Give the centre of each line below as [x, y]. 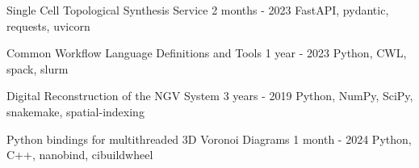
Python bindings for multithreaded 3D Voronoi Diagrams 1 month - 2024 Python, [209, 139]
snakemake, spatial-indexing [75, 111]
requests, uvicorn [48, 25]
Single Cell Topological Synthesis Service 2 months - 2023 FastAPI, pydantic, [198, 10]
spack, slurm [38, 68]
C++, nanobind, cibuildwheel [80, 155]
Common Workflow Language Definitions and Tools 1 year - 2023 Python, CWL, [207, 53]
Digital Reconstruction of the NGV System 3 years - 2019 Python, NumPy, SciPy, [210, 96]
